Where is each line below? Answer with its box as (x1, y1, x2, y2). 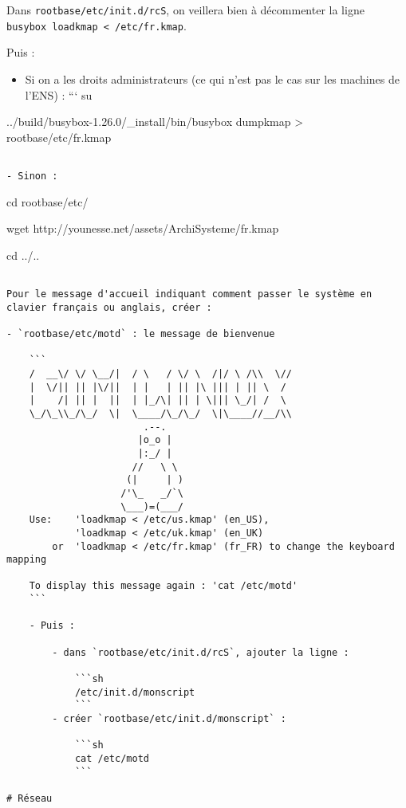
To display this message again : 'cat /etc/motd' (29, 580, 298, 592)
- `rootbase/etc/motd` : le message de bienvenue (6, 328, 275, 339)
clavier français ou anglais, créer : (6, 301, 212, 313)
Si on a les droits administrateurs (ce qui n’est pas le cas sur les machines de (25, 70, 400, 87)
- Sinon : (6, 170, 58, 182)
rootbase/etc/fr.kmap (6, 128, 112, 145)
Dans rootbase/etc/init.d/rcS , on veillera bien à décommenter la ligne (6, 2, 365, 18)
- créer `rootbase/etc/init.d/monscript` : (52, 713, 286, 725)
